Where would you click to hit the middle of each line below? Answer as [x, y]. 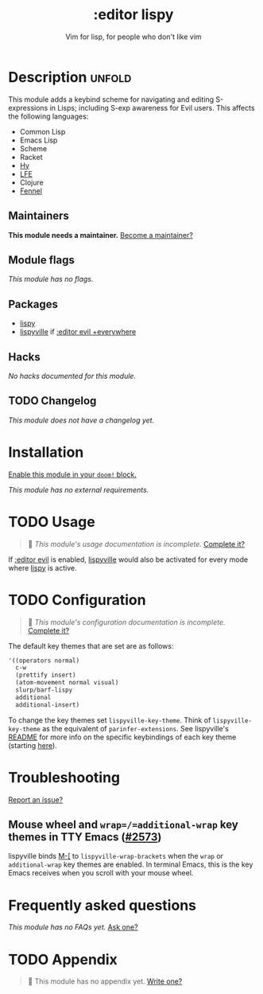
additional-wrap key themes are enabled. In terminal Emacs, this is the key [131, 864]
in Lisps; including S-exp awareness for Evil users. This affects [153, 107]
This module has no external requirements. [79, 489]
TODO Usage [52, 522]
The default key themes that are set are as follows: [91, 645]
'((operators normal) [44, 661]
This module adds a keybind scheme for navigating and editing [111, 99]
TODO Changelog [52, 401]
